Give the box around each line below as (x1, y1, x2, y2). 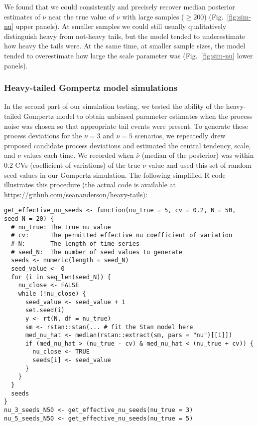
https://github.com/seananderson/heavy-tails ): (4, 189, 147, 199)
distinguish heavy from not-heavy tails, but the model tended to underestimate (4, 30, 246, 41)
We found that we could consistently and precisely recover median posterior (4, 1, 235, 11)
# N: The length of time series (11, 240, 140, 247)
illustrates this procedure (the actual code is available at (4, 179, 176, 190)
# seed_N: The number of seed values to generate (11, 248, 182, 256)
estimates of (4, 11, 40, 21)
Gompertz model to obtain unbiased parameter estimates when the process (23, 110, 253, 121)
